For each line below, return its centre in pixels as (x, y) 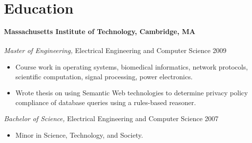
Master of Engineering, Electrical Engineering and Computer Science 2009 (115, 50)
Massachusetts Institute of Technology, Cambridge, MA (100, 31)
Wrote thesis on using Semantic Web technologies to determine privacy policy (132, 93)
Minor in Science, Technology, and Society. (79, 134)
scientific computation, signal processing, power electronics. (104, 76)
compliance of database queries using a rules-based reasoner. (106, 102)
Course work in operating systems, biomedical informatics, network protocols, (132, 66)
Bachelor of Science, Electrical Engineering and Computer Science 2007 (111, 118)
